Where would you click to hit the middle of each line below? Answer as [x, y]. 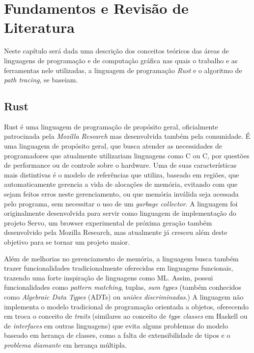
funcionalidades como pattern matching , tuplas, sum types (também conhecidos [123, 287]
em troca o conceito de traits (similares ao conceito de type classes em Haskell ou [126, 316]
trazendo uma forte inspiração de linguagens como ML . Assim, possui [109, 277]
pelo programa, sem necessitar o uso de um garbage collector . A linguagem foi [121, 203]
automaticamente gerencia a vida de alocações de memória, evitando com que [121, 184]
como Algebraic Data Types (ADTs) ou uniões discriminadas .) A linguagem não [124, 296]
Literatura [39, 27]
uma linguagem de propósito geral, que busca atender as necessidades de [113, 146]
